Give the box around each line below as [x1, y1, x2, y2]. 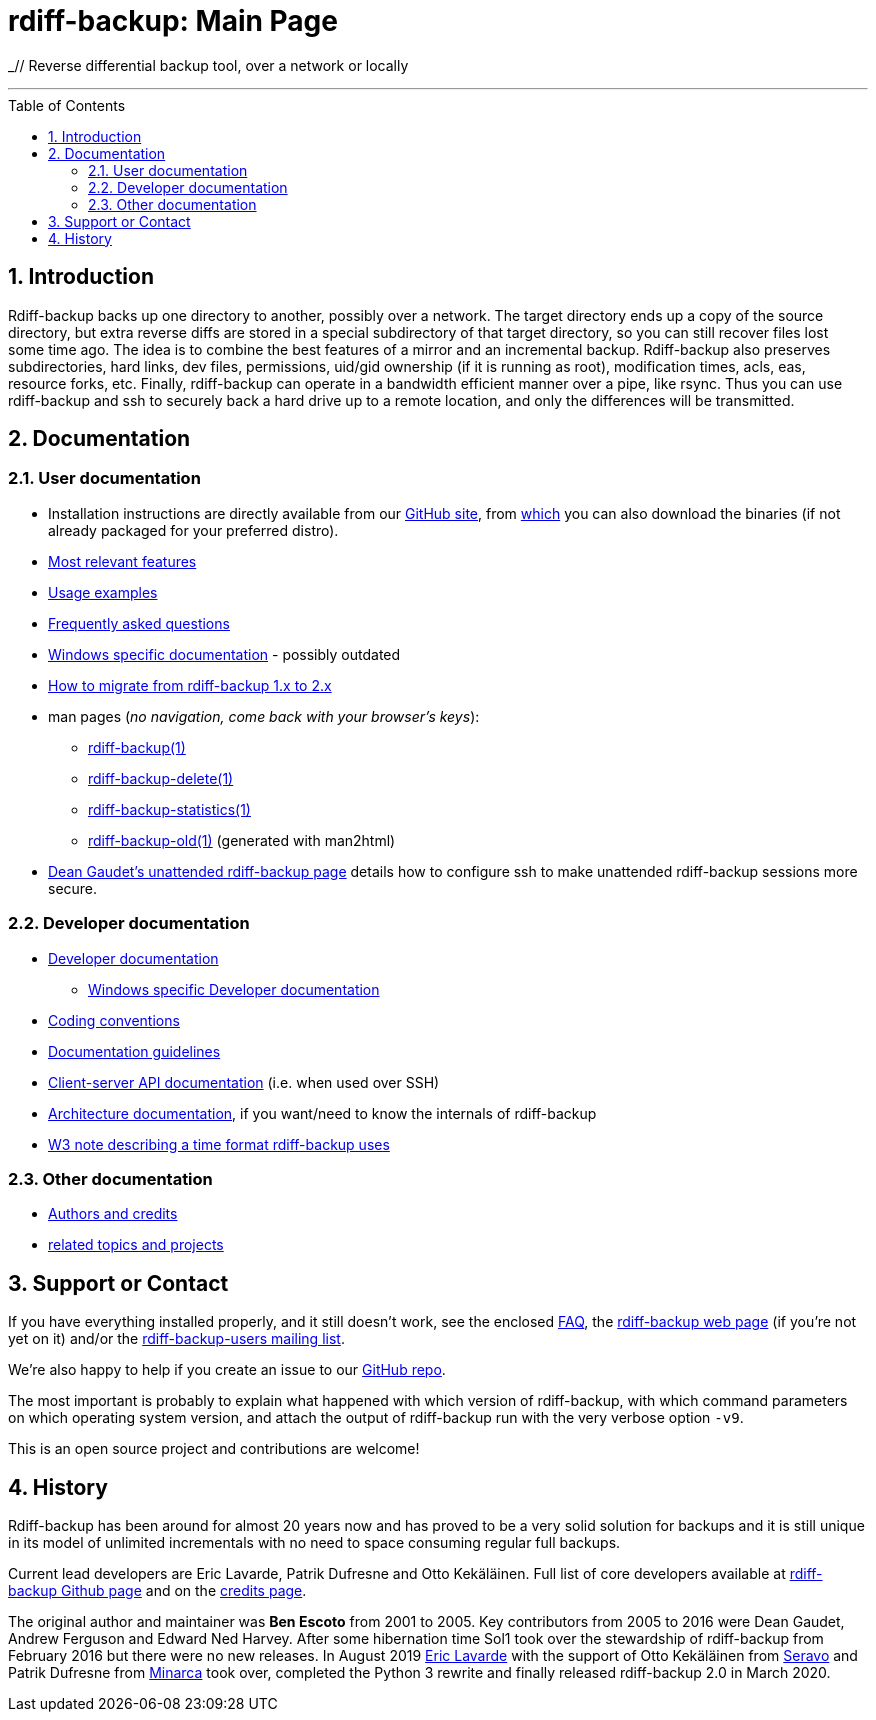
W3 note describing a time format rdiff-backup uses [48, 1135, 390, 1153]
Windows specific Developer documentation [88, 980, 380, 998]
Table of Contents [8, 96, 126, 114]
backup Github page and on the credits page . [8, 1582, 307, 1599]
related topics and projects [48, 1236, 224, 1254]
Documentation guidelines [48, 1042, 221, 1060]
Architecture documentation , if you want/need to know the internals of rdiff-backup [48, 1104, 597, 1122]
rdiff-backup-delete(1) [88, 769, 234, 787]
